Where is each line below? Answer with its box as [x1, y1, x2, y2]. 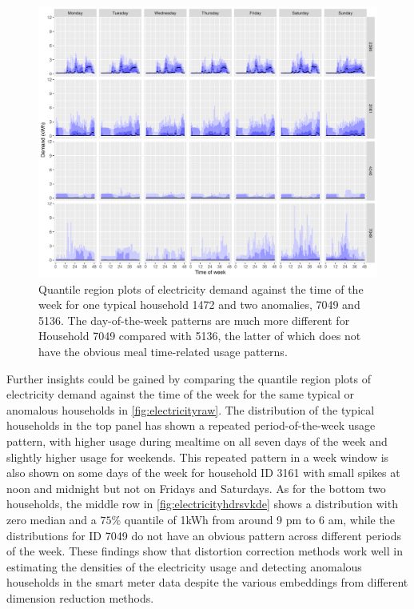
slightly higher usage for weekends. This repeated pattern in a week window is [6, 448, 389, 465]
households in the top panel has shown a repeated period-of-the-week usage [6, 417, 376, 434]
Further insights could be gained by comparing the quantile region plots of [6, 370, 372, 387]
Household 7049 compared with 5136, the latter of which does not [38, 327, 361, 344]
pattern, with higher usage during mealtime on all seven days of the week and [6, 433, 388, 450]
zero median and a [6, 511, 97, 528]
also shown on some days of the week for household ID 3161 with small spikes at [6, 464, 400, 481]
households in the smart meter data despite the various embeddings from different [6, 574, 408, 591]
